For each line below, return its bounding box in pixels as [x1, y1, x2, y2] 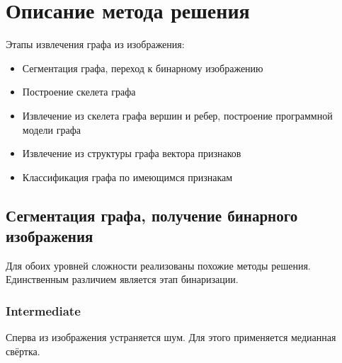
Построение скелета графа [22, 84, 136, 99]
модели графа [22, 122, 81, 137]
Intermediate [6, 301, 81, 319]
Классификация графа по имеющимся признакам [22, 169, 233, 184]
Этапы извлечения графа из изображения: [6, 37, 185, 52]
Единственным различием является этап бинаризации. [6, 272, 239, 287]
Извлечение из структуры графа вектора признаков [22, 146, 241, 161]
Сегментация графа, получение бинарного [6, 204, 298, 226]
